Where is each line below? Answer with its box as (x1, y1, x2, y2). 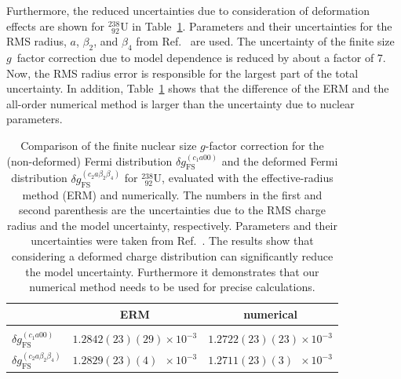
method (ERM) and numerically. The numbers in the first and (22, 186, 323, 202)
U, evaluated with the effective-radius (153, 169, 334, 186)
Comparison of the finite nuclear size (20, 137, 197, 153)
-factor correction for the (205, 137, 324, 153)
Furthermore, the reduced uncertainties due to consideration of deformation (6, 2, 370, 18)
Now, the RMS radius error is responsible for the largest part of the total (6, 64, 359, 81)
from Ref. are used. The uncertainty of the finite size (136, 33, 395, 49)
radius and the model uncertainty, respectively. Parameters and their (6, 217, 337, 233)
